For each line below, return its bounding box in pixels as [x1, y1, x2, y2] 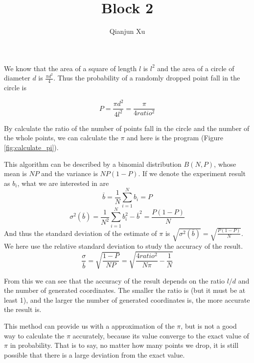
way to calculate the [4, 330, 65, 340]
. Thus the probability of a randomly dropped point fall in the [53, 73, 240, 83]
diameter [4, 73, 30, 83]
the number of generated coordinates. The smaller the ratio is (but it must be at [4, 285, 246, 295]
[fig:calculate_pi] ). [4, 142, 59, 152]
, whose [214, 158, 236, 169]
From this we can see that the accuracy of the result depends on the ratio [4, 275, 225, 285]
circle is [4, 82, 26, 93]
